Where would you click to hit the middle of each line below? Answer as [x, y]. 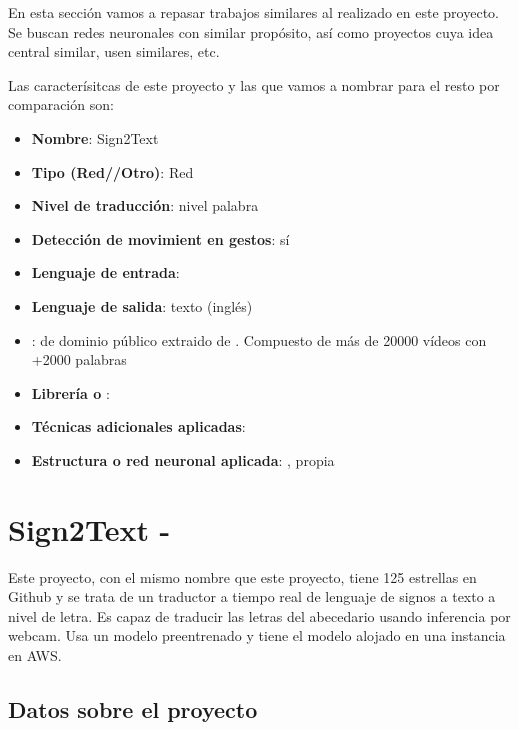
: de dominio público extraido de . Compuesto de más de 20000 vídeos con [259, 339]
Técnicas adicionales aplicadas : [138, 426]
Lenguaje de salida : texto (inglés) [142, 305]
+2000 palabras [79, 359]
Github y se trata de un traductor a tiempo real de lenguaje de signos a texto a [252, 596]
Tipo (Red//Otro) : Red [112, 171]
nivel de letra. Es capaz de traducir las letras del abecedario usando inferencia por [259, 615]
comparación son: [61, 104]
